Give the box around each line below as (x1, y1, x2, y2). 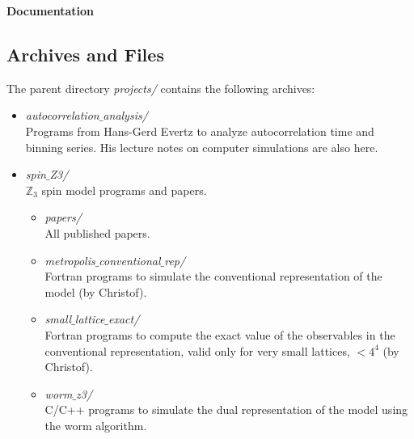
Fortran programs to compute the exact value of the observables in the (44, 326, 395, 343)
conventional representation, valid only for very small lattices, (44, 342, 350, 359)
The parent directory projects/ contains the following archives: (6, 79, 315, 96)
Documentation (6, 2, 95, 19)
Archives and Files (6, 41, 164, 66)
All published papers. (44, 224, 150, 241)
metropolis (44, 251, 95, 268)
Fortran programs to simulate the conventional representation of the (44, 268, 382, 285)
